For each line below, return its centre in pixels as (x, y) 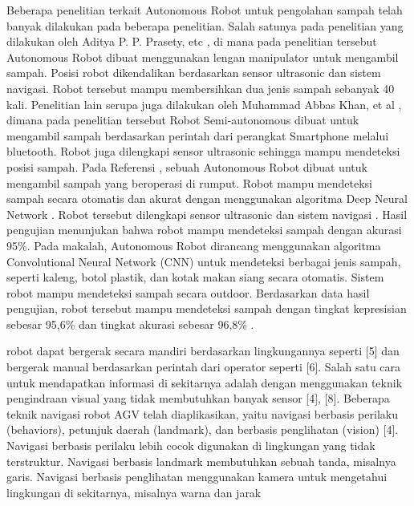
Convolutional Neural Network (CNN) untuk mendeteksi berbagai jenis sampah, (204, 261)
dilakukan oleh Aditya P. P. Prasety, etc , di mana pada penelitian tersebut (192, 41)
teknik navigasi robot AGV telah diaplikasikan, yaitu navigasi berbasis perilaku (202, 413)
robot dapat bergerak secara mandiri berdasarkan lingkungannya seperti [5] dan (203, 351)
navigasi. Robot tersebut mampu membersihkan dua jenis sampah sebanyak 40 (201, 88)
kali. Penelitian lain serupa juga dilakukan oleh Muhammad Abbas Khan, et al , (204, 104)
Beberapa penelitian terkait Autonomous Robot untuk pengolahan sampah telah (205, 10)
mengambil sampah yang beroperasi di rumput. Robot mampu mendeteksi (189, 182)
